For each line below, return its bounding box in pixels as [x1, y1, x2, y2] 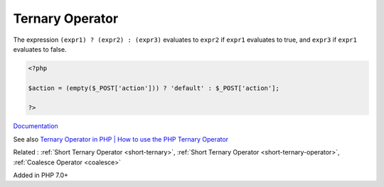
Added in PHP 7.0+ [13, 171, 69, 180]
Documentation [13, 122, 58, 130]
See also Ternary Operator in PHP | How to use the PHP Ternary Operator [13, 135, 229, 143]
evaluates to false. [13, 45, 67, 53]
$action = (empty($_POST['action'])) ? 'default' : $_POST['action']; [28, 84, 280, 92]
